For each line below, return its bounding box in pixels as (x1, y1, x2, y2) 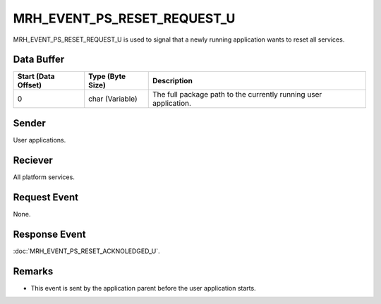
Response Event (13, 228, 86, 240)
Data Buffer (13, 54, 65, 66)
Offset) (17, 80, 42, 90)
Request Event (13, 191, 79, 203)
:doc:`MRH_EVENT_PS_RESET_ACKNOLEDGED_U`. (13, 247, 160, 255)
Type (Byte (88, 71, 126, 81)
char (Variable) (88, 94, 138, 104)
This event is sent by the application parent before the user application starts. (30, 284, 257, 292)
